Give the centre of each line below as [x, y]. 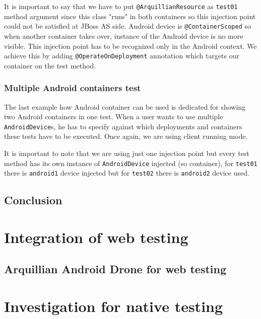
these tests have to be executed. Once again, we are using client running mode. [126, 136]
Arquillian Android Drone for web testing [115, 269]
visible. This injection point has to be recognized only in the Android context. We [130, 46]
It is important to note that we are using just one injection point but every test [127, 153]
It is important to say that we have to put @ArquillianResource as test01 [121, 6]
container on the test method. [50, 65]
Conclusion [33, 200]
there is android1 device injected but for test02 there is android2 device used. [127, 173]
